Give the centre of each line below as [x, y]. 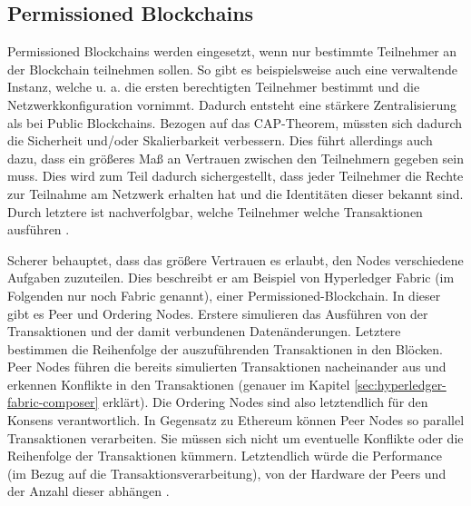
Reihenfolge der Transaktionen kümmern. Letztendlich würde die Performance [225, 456]
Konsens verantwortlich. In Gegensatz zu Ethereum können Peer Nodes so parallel [236, 420]
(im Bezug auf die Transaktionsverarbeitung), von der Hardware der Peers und [227, 473]
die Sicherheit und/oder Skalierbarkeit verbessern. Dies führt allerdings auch [220, 140]
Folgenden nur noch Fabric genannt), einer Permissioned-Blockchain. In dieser [224, 295]
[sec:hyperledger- [400, 384]
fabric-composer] [53, 402]
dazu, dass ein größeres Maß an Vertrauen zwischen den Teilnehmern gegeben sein [235, 158]
